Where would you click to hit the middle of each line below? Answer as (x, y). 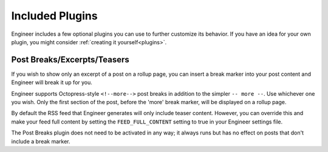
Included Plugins (54, 16)
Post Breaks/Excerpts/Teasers (70, 60)
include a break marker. (41, 141)
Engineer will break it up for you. (52, 82)
